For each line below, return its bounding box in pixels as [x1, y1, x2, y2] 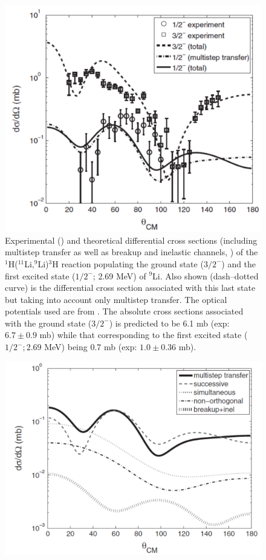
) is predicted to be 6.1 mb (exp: [109, 316, 230, 329]
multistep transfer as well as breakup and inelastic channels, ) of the [5, 246, 258, 258]
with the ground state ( [5, 316, 92, 329]
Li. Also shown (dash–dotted [152, 269, 259, 282]
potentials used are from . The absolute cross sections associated [5, 305, 244, 317]
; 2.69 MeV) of [92, 269, 146, 282]
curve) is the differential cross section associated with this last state [5, 281, 256, 294]
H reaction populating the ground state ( [52, 257, 204, 270]
